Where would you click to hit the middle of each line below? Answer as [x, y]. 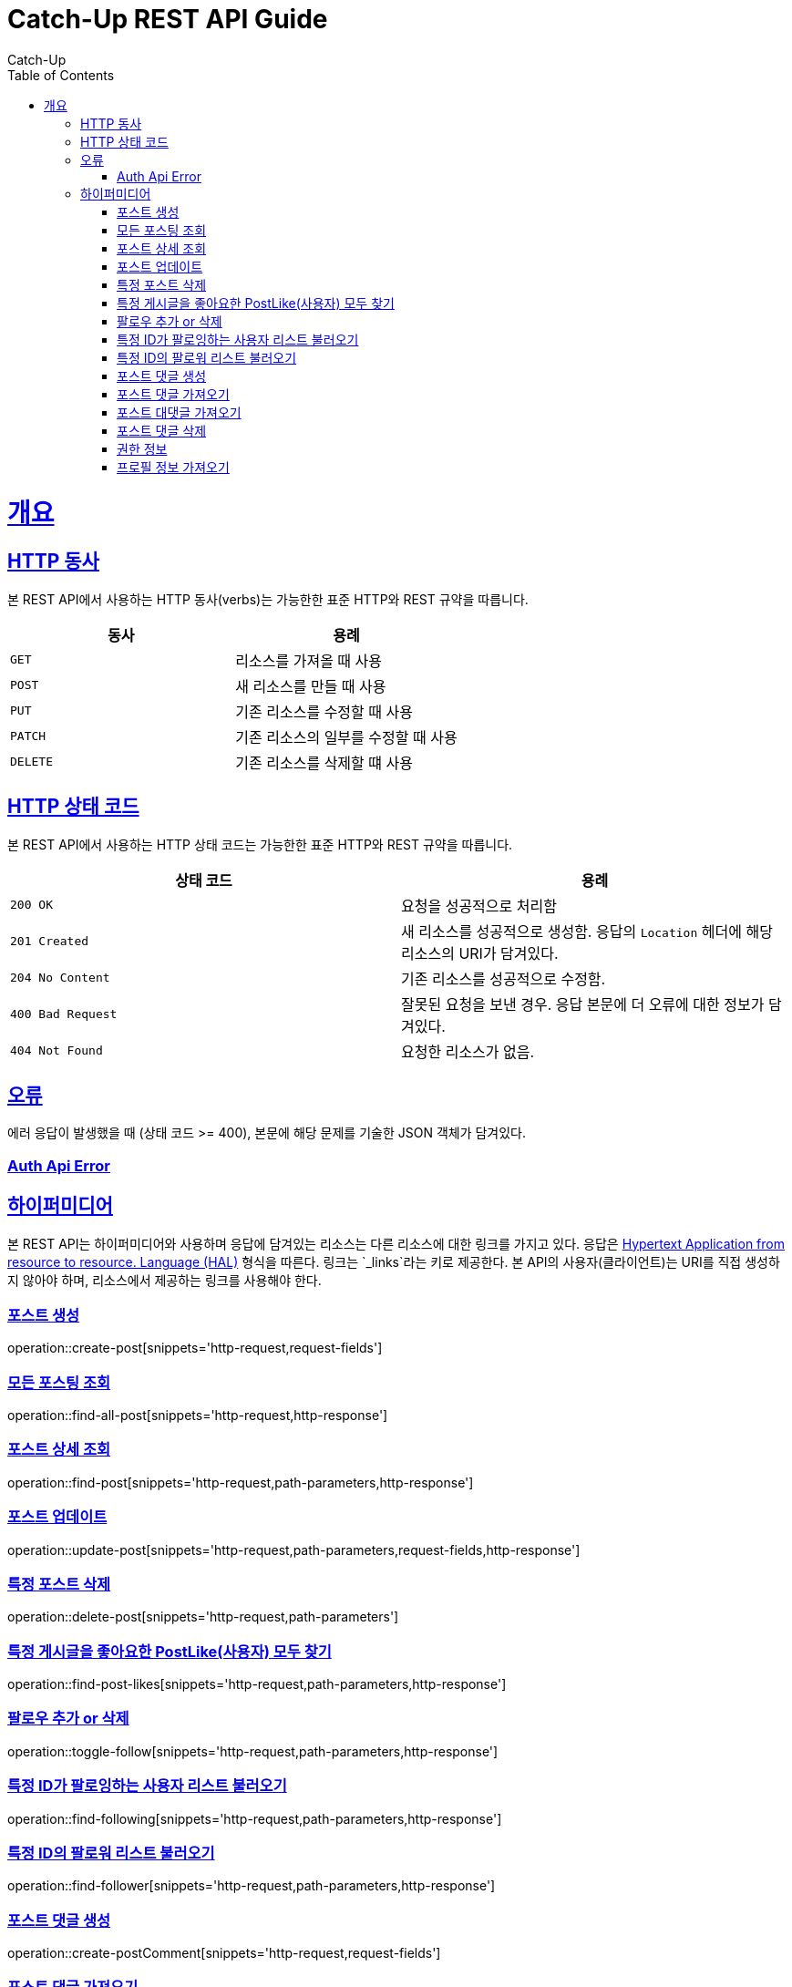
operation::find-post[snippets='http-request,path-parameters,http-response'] [241, 1482]
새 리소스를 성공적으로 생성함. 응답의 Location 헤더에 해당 [587, 931]
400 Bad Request [64, 1014]
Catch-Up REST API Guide [168, 19]
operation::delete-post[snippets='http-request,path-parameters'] [203, 1617]
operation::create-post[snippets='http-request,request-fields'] [195, 1348]
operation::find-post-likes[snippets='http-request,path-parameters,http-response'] [257, 1684]
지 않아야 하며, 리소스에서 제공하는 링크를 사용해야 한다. [165, 1280]
